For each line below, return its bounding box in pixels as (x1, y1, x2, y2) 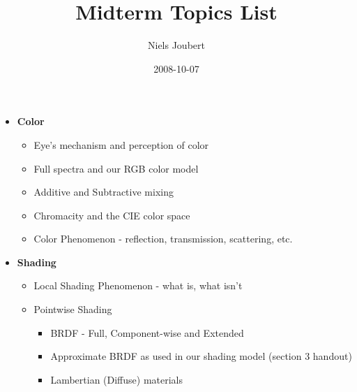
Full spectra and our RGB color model (33, 161, 199, 175)
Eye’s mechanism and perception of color (33, 137, 209, 152)
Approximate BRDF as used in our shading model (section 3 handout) (50, 349, 352, 363)
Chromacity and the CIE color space (33, 208, 190, 222)
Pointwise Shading (33, 302, 112, 317)
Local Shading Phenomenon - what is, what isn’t (33, 278, 243, 293)
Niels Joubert (148, 38, 205, 52)
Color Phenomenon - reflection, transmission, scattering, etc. (33, 231, 293, 246)
